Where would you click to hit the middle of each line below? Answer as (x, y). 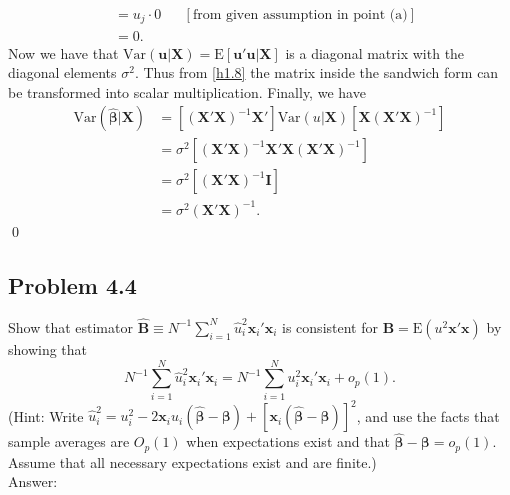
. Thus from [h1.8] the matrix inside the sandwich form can (316, 72)
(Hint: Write (46, 415)
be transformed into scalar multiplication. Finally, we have (187, 91)
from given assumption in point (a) (300, 15)
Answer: (33, 481)
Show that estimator (70, 326)
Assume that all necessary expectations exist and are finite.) (192, 461)
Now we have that (63, 52)
